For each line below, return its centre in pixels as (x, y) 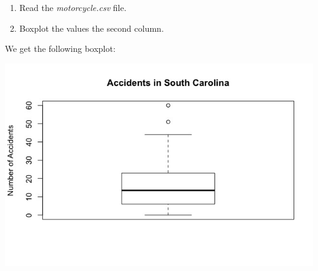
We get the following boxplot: (60, 49)
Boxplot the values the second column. (91, 28)
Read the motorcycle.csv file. (73, 7)
